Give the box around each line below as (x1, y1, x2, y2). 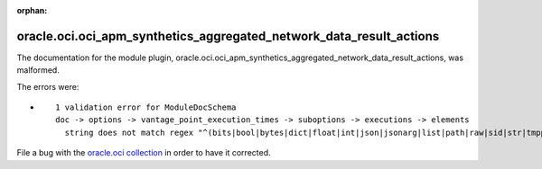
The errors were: (16, 81, 79, 92)
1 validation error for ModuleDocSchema (55, 102, 237, 112)
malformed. (16, 65, 61, 76)
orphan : (16, 5, 48, 15)
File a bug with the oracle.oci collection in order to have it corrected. (16, 147, 271, 158)
